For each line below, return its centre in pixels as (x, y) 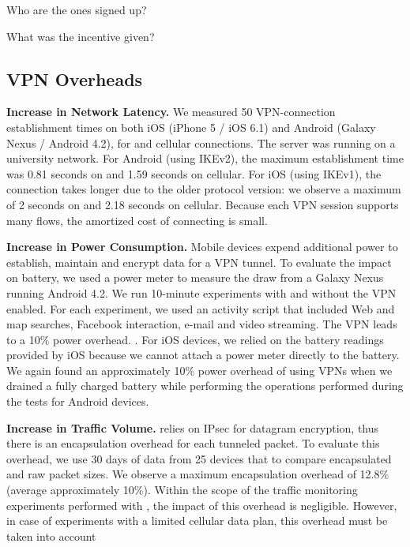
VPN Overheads (75, 79)
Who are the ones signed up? (77, 9)
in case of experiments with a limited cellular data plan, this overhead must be (197, 521)
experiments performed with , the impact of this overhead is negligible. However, (202, 505)
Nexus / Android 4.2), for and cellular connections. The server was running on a (201, 142)
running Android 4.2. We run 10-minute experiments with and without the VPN (201, 292)
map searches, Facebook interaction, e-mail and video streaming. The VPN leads (202, 324)
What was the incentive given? (81, 36)
